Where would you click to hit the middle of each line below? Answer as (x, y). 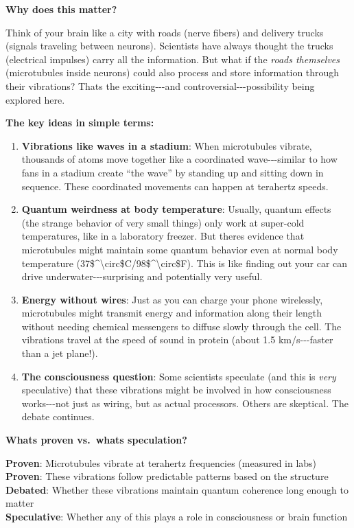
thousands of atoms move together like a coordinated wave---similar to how (179, 159)
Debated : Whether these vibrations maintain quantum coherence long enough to (177, 489)
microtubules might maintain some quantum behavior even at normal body (180, 249)
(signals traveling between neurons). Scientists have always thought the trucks (169, 46)
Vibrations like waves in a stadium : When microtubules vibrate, (167, 145)
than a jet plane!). (60, 353)
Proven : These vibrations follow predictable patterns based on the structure (167, 476)
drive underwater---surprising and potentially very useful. (142, 276)
